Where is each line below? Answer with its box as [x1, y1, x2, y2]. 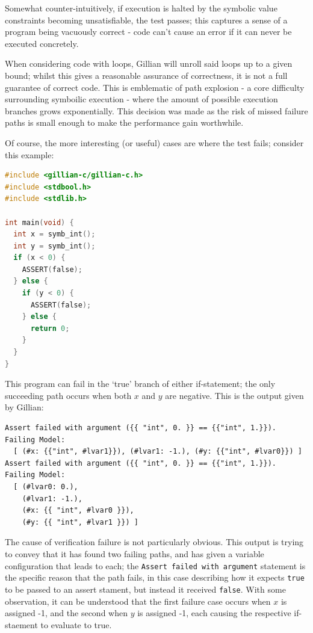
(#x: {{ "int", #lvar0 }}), [22, 506, 134, 515]
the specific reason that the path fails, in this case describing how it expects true [5, 571, 305, 584]
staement [5, 618, 38, 631]
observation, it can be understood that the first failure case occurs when [5, 594, 271, 607]
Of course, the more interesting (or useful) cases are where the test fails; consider [5, 136, 304, 149]
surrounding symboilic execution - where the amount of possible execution [5, 93, 278, 105]
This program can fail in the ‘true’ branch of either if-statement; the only [5, 377, 276, 390]
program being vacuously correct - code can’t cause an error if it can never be [5, 25, 292, 38]
